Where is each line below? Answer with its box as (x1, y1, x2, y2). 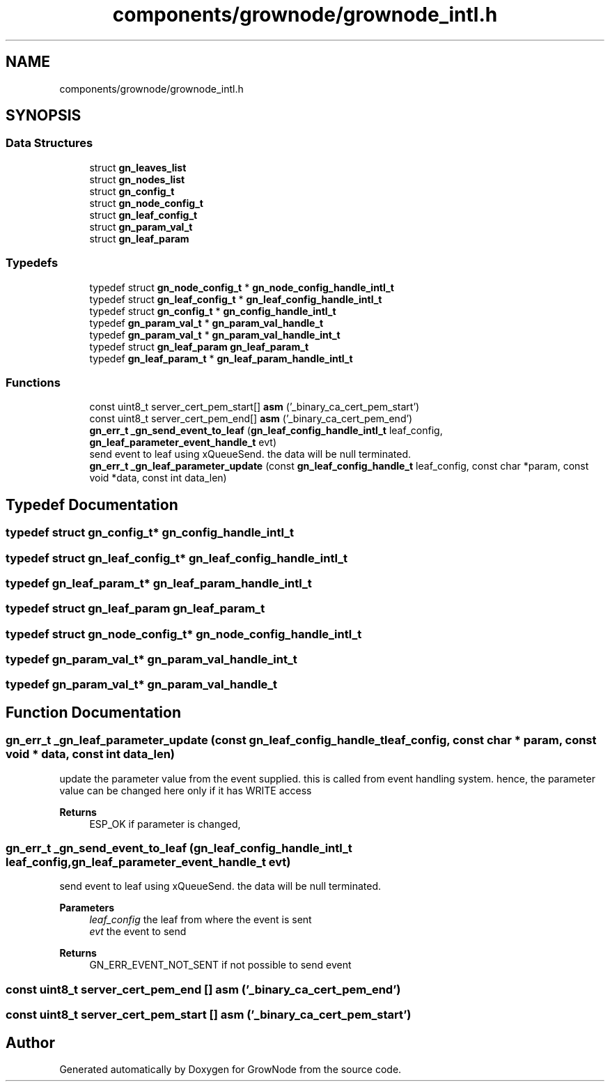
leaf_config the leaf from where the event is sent (89, 913, 312, 926)
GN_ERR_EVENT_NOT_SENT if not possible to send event (89, 959, 352, 971)
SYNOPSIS (6, 107, 81, 125)
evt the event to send (89, 925, 187, 938)
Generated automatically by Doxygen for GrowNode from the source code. (59, 1063, 402, 1075)
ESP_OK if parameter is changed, (89, 817, 241, 830)
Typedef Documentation (6, 495, 178, 514)
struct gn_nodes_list (89, 173, 185, 185)
